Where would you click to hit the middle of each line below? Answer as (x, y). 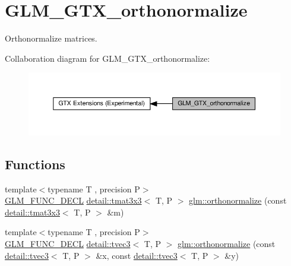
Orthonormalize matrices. (51, 38)
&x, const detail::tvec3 (137, 255)
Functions (35, 164)
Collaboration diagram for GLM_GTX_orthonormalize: (107, 58)
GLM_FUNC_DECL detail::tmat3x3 (73, 200)
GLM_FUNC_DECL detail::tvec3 (68, 243)
